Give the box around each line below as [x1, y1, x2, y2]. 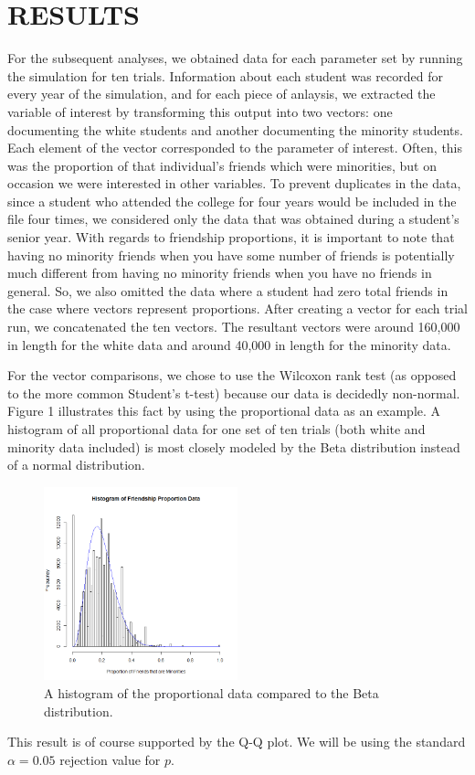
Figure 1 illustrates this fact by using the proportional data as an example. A [7, 401, 441, 420]
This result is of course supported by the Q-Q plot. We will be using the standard [7, 732, 466, 751]
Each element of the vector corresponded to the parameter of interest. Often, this [7, 138, 463, 157]
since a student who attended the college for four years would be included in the [7, 191, 457, 210]
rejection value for [59, 749, 161, 769]
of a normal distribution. [7, 455, 145, 474]
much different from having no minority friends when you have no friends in [7, 263, 432, 282]
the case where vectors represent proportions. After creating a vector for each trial [7, 299, 468, 318]
